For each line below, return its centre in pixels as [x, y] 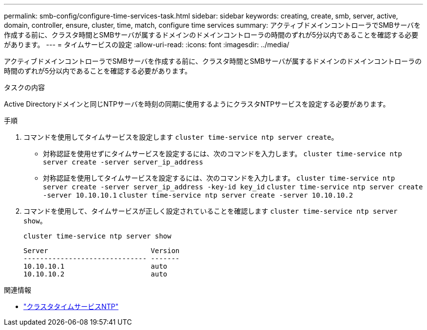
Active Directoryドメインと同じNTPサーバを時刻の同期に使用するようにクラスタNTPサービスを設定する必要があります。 [197, 104]
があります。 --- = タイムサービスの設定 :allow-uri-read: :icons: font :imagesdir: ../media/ [147, 45]
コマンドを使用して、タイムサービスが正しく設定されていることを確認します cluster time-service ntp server [211, 211]
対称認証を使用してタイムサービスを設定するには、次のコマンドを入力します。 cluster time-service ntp [219, 178]
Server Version [102, 251]
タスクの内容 [24, 87]
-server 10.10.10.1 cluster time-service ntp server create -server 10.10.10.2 [198, 195]
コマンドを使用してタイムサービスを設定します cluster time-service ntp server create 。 [181, 137]
